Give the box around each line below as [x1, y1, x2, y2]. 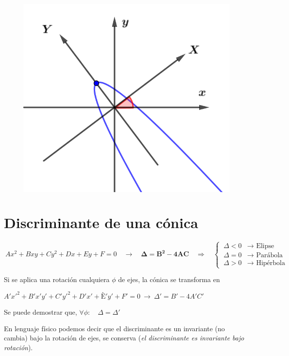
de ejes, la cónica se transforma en [118, 274, 220, 284]
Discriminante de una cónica [4, 213, 198, 232]
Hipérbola [256, 259, 285, 267]
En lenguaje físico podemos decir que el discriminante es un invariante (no [4, 323, 225, 333]
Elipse [256, 242, 274, 249]
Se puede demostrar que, [4, 307, 77, 317]
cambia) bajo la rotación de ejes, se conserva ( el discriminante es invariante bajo [4, 333, 244, 343]
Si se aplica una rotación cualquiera [4, 274, 110, 284]
